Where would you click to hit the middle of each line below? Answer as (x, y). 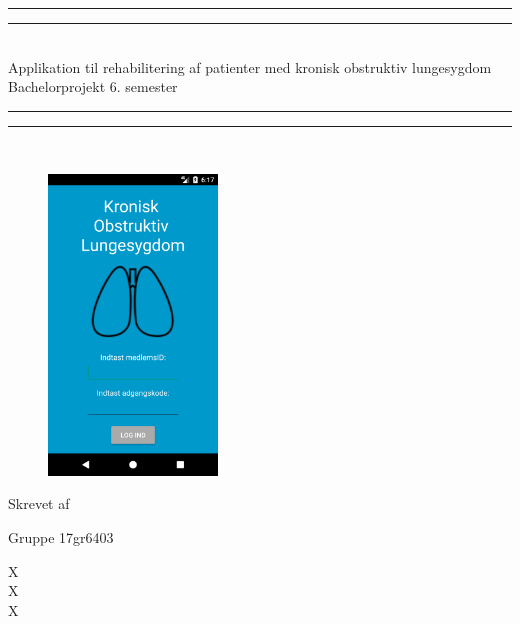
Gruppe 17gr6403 (61, 537)
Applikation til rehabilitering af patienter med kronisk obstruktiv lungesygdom (250, 66)
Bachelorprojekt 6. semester (93, 86)
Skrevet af (39, 503)
